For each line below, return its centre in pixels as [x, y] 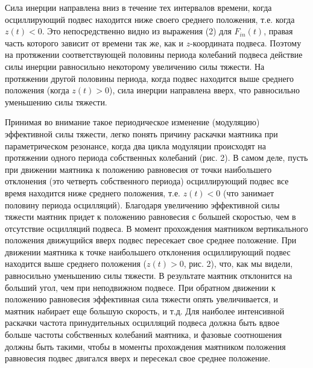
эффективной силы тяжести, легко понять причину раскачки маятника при [141, 133]
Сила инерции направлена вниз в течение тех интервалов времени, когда [138, 7]
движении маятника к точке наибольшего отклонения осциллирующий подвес [148, 251]
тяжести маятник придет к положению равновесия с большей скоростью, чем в [150, 217]
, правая [278, 31]
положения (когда [37, 90]
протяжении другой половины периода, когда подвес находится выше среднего [150, 78]
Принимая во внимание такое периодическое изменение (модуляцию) [132, 122]
